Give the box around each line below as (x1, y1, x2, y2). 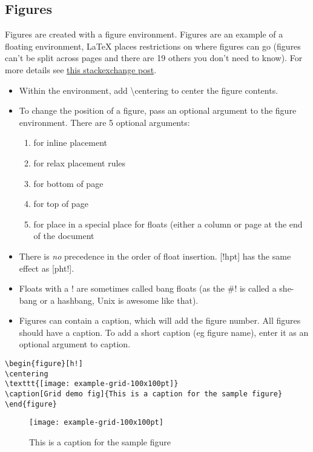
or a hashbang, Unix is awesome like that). (40, 293, 199, 306)
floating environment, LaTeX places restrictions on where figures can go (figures (5, 39, 301, 52)
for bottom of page (33, 177, 104, 189)
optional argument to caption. (19, 338, 131, 350)
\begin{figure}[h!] (5, 359, 83, 368)
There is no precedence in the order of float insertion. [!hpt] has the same (19, 249, 291, 262)
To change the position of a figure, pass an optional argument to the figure (19, 104, 297, 117)
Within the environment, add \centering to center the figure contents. (19, 84, 278, 96)
